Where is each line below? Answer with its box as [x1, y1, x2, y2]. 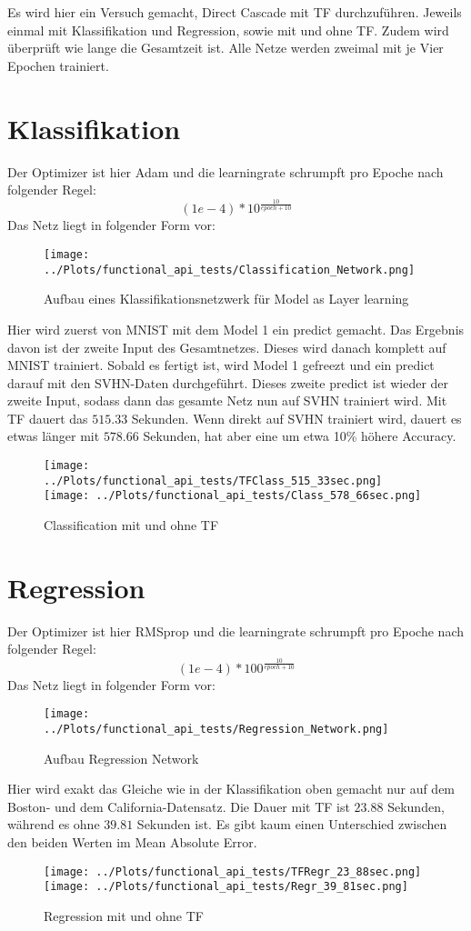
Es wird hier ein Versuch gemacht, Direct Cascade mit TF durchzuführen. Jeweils [7, 3, 462, 21]
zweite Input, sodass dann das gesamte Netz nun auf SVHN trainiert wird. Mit [7, 391, 447, 410]
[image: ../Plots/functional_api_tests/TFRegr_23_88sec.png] [44, 865, 422, 878]
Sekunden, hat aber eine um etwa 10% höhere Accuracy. [143, 426, 456, 445]
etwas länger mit [7, 426, 100, 445]
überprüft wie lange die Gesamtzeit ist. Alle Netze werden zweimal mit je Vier [7, 38, 444, 57]
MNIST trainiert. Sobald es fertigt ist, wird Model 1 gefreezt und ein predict [7, 355, 435, 375]
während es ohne [7, 815, 100, 834]
